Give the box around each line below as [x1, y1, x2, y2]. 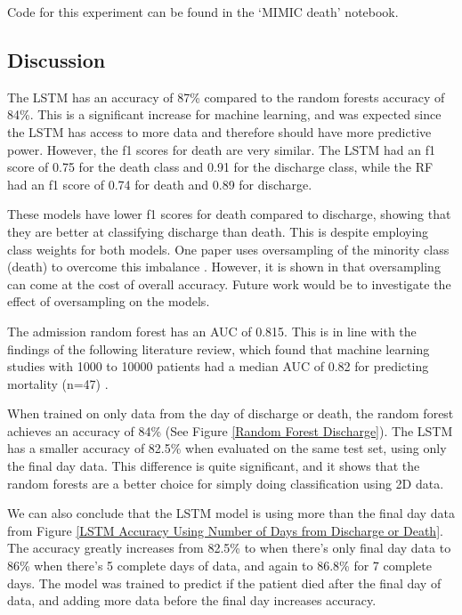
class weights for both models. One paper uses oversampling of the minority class [7, 239, 450, 258]
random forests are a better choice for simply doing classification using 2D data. [7, 473, 444, 492]
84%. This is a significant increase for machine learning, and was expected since [7, 105, 442, 124]
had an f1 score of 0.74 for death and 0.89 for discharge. [7, 174, 312, 193]
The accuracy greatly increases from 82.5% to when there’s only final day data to [7, 538, 451, 557]
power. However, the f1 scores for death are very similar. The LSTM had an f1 [7, 140, 435, 158]
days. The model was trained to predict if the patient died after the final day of [7, 573, 442, 592]
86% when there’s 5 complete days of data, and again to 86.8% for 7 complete [7, 556, 432, 575]
